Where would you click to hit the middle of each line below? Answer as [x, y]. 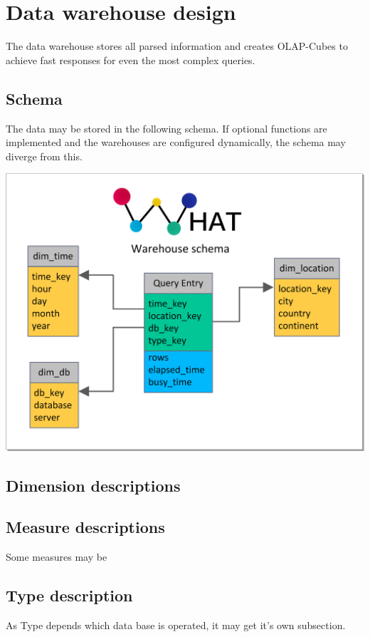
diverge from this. [44, 156]
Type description [69, 595]
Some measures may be [57, 557]
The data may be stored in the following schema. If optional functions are [166, 128]
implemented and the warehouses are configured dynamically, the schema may [176, 142]
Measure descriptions [85, 527]
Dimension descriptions [93, 485]
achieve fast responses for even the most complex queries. [131, 59]
